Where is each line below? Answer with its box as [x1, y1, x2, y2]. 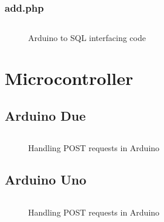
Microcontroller [5, 66, 134, 90]
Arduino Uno [5, 170, 87, 189]
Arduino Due [5, 106, 86, 124]
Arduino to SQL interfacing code [28, 32, 146, 44]
